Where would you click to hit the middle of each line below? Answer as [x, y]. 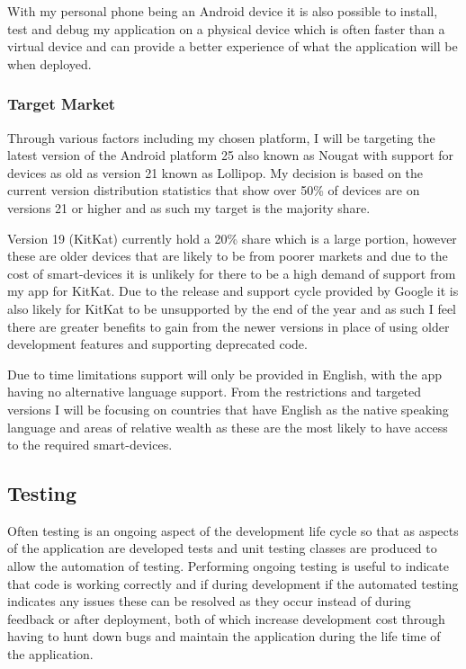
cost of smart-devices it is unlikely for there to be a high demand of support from [232, 273]
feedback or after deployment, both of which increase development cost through [226, 618]
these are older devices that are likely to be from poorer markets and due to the [228, 256]
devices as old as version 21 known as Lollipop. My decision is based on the [215, 172]
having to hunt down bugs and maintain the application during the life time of [224, 636]
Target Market [62, 104]
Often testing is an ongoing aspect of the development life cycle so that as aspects [233, 530]
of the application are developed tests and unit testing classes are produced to [222, 548]
